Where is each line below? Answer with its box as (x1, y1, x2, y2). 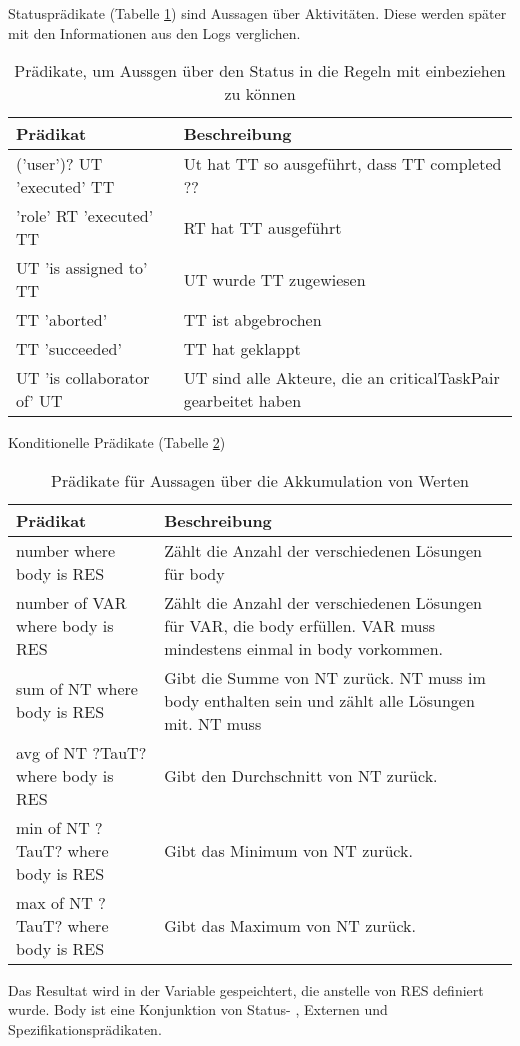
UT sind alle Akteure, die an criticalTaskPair (183, 366, 500, 390)
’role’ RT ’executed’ (16, 204, 154, 228)
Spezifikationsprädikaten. (8, 1018, 162, 1039)
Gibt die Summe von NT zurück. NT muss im (164, 665, 486, 689)
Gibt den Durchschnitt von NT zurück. (164, 763, 438, 787)
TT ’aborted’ (16, 308, 108, 332)
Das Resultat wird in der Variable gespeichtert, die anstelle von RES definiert (8, 979, 484, 1000)
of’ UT (16, 389, 63, 413)
